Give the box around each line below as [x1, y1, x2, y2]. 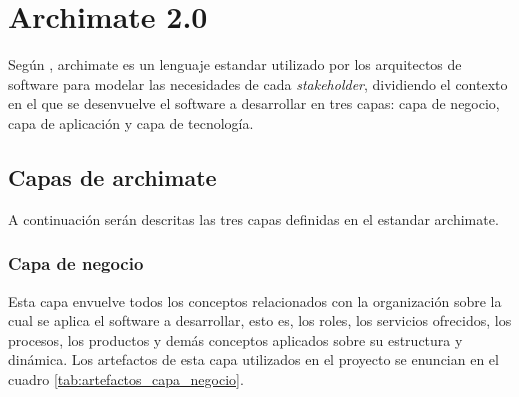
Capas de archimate [8, 161, 217, 192]
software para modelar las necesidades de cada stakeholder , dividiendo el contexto [8, 73, 508, 94]
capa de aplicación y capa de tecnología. [8, 112, 254, 133]
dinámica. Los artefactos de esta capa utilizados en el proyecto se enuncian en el [8, 349, 499, 370]
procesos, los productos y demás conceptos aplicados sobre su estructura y [8, 329, 463, 350]
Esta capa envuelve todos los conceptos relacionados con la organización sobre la [8, 290, 502, 311]
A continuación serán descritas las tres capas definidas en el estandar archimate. [8, 208, 499, 229]
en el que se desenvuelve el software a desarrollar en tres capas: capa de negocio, [8, 93, 500, 114]
